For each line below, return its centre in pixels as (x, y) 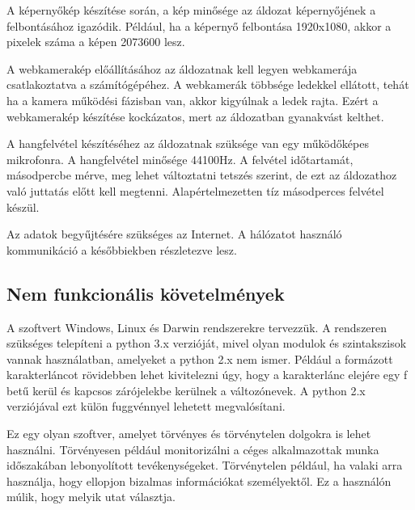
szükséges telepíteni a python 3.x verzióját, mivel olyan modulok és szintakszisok (207, 343)
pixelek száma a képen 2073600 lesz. (96, 42)
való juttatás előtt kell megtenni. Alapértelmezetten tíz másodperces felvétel (195, 190)
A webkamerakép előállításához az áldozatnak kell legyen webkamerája (182, 68)
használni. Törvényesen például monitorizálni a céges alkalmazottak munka (193, 449)
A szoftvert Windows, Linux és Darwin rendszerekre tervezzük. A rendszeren (197, 327)
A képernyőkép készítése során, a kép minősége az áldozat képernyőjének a (191, 10)
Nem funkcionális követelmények (146, 293)
